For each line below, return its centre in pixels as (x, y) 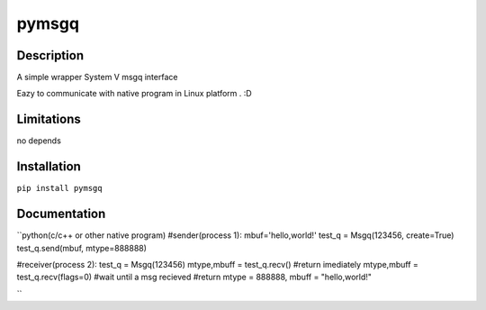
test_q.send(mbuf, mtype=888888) (82, 248)
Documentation (61, 214)
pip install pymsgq (59, 188)
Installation (49, 167)
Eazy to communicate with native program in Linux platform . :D (134, 94)
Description (50, 55)
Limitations (49, 119)
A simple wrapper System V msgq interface (97, 77)
